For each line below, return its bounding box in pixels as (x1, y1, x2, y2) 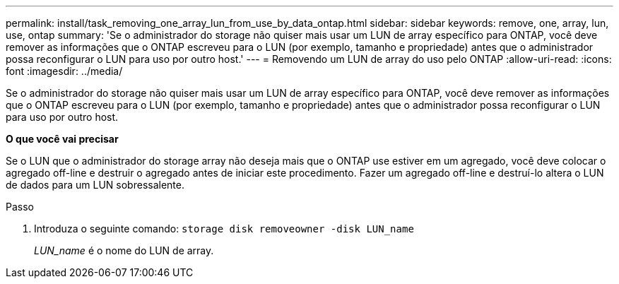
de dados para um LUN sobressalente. (6, 179, 184, 191)
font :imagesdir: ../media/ (6, 65, 123, 77)
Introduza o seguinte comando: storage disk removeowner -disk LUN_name (34, 223, 414, 235)
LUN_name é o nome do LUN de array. (34, 244, 214, 256)
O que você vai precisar (6, 133, 119, 145)
